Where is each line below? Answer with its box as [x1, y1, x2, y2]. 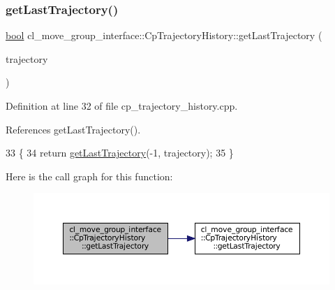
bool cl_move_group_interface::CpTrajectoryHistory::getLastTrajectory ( [6, 28, 322, 43]
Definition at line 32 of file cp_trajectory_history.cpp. [6, 99, 238, 113]
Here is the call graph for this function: [6, 168, 173, 183]
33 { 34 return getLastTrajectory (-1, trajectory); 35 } [6, 145, 234, 160]
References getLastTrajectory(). [6, 122, 141, 136]
